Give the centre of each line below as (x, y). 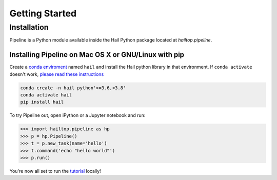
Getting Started (43, 13)
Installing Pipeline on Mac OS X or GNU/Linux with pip (97, 55)
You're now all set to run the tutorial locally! (55, 171)
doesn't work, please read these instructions (57, 74)
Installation (29, 27)
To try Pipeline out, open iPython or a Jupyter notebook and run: (77, 115)
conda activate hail (46, 95)
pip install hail (42, 102)
